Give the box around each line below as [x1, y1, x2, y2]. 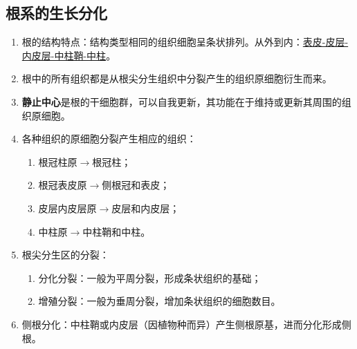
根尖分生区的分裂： [21, 247, 109, 262]
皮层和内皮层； [111, 200, 180, 215]
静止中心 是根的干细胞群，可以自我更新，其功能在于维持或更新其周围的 [21, 94, 342, 109]
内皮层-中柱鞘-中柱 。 [21, 48, 116, 62]
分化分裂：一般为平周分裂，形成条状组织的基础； [38, 270, 262, 285]
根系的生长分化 [6, 2, 107, 23]
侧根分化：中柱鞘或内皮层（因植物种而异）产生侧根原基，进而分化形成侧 [21, 317, 351, 331]
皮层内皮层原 [38, 200, 97, 215]
